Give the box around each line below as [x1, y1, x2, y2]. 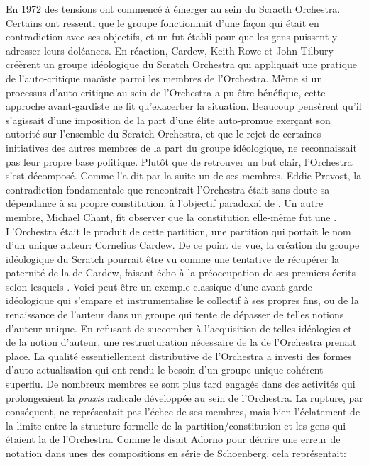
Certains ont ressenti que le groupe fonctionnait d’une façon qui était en [6, 15, 319, 30]
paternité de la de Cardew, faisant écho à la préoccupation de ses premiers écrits [6, 265, 356, 280]
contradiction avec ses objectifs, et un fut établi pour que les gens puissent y [6, 29, 338, 44]
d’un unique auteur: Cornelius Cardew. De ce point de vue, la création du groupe [6, 237, 360, 252]
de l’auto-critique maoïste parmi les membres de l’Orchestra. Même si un [6, 70, 323, 85]
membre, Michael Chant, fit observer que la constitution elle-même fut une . [6, 209, 337, 224]
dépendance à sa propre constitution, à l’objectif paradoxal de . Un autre [6, 196, 324, 211]
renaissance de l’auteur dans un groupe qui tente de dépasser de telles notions [6, 307, 344, 322]
